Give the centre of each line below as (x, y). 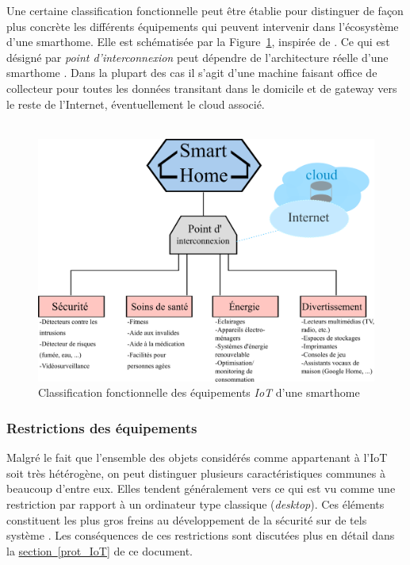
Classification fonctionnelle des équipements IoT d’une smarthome (199, 392)
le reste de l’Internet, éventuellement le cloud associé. (136, 104)
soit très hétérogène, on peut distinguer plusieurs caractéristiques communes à (196, 473)
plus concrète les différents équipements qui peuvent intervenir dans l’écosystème (203, 26)
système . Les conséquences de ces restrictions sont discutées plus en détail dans (201, 535)
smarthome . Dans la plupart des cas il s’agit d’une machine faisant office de (192, 73)
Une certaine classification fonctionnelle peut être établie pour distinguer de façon (205, 10)
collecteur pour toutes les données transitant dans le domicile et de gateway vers (202, 88)
